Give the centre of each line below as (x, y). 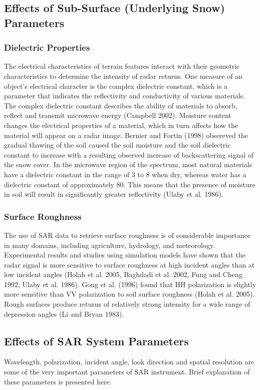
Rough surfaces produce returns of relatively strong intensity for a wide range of (127, 304)
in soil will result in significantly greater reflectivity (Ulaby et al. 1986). (114, 194)
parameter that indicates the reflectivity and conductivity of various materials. (125, 96)
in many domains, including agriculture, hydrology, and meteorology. (110, 245)
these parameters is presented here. (58, 381)
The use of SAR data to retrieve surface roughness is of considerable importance (127, 235)
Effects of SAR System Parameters (96, 341)
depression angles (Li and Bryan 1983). (64, 313)
